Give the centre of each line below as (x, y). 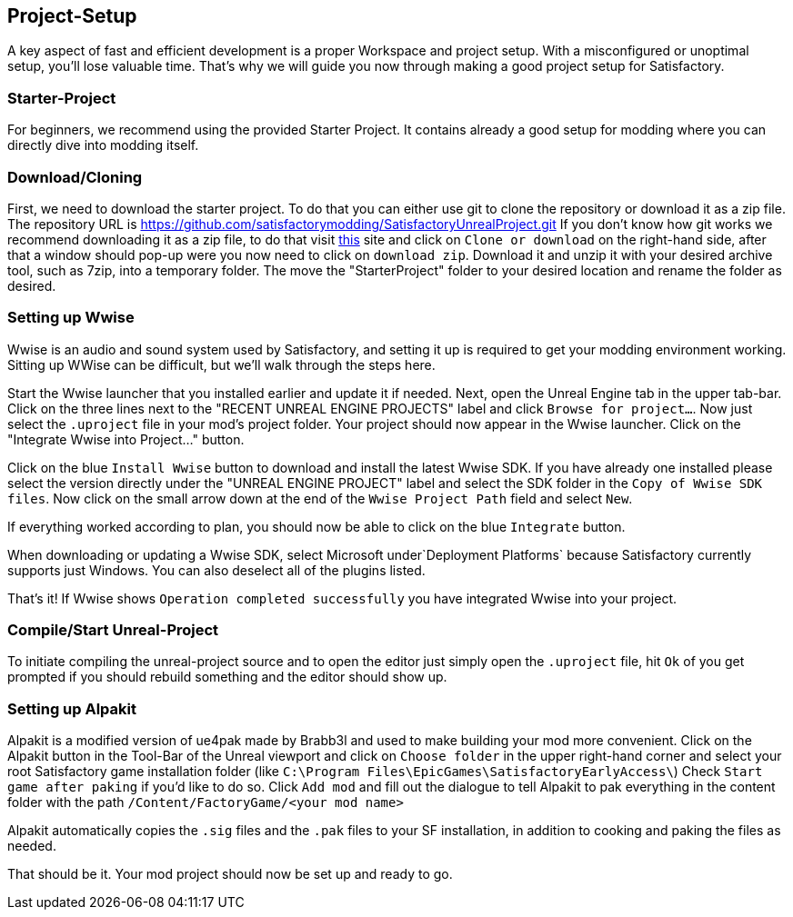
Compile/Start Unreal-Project (113, 630)
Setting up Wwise (71, 318)
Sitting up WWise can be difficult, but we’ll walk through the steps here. (221, 364)
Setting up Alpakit (72, 708)
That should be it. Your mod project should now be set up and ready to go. (230, 874)
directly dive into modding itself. (103, 145)
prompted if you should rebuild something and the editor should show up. (227, 677)
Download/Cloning (75, 177)
